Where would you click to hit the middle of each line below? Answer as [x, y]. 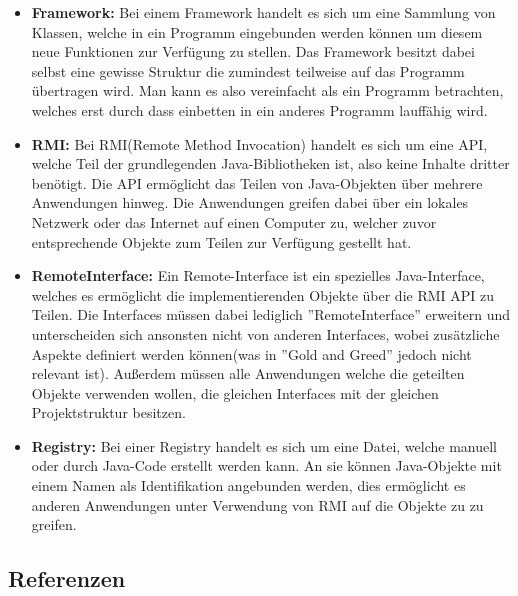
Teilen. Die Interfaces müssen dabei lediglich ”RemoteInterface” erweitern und [271, 314]
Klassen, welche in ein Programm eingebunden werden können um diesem [257, 31]
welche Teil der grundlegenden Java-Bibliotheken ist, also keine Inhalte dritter [270, 163]
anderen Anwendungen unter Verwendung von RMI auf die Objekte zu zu [257, 504]
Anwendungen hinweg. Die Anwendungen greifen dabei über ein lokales [250, 202]
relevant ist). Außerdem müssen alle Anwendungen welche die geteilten [248, 373]
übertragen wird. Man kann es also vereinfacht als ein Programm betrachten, [267, 90]
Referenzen [67, 578]
